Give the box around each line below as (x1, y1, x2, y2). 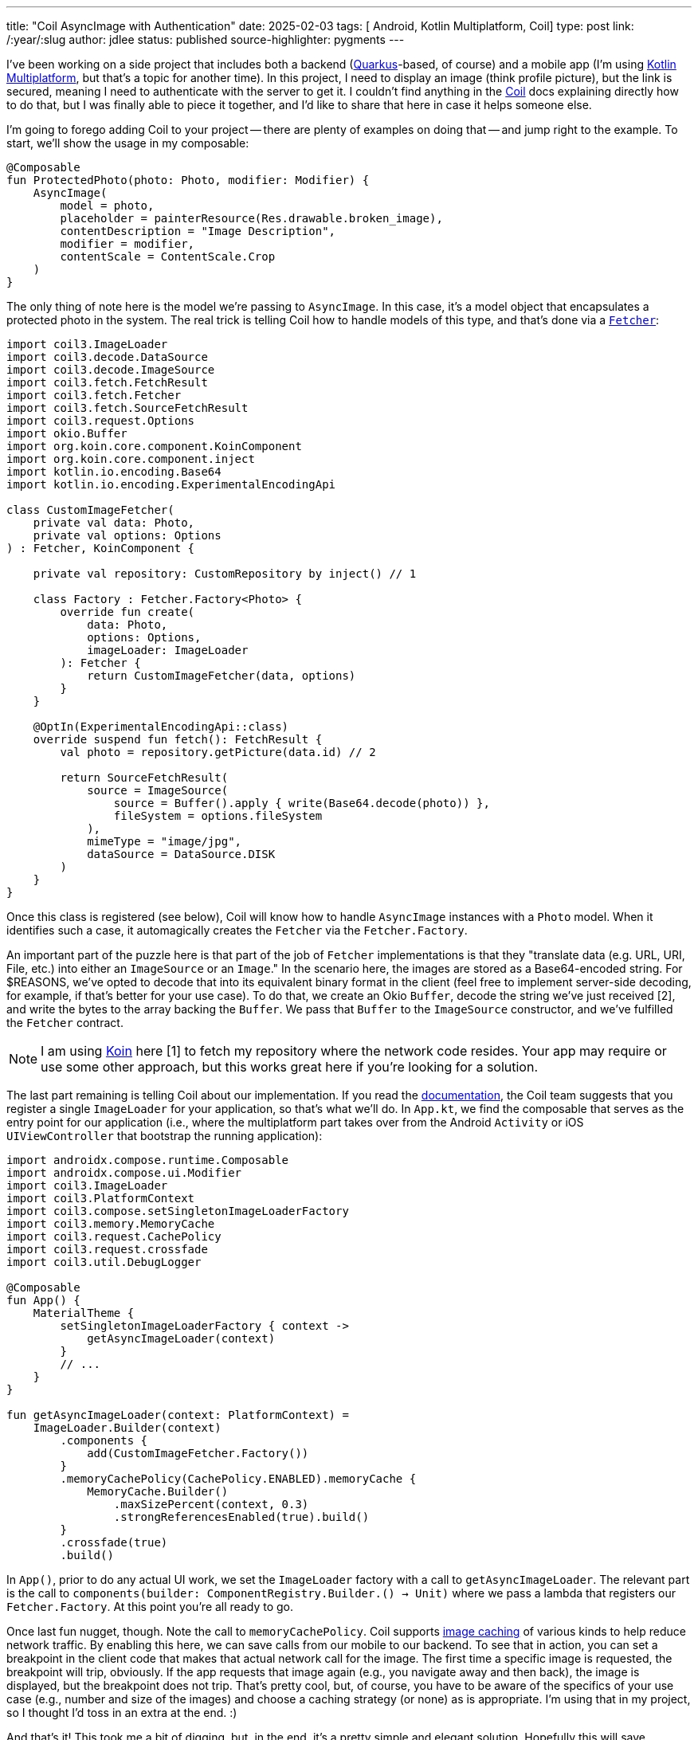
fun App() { (6, 1294, 80, 1307)
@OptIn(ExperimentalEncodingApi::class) (33, 720, 289, 733)
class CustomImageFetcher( (6, 504, 174, 516)
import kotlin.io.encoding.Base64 (6, 465, 222, 478)
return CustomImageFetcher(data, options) (87, 669, 356, 682)
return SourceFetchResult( (60, 771, 229, 784)
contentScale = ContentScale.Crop (60, 250, 276, 263)
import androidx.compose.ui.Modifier (6, 1166, 242, 1179)
